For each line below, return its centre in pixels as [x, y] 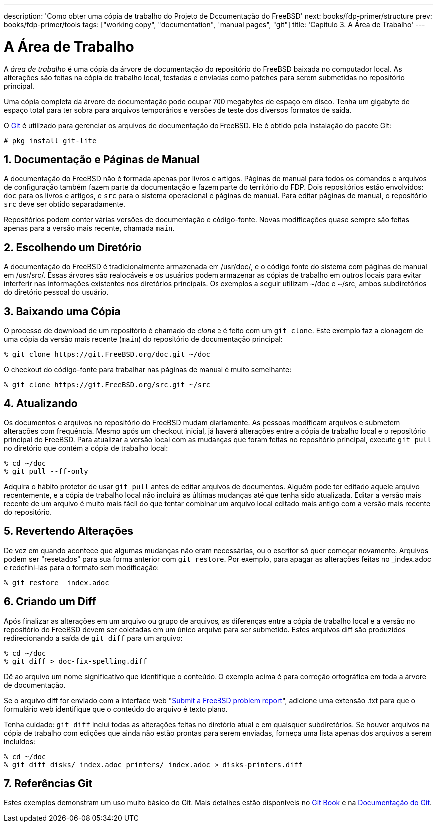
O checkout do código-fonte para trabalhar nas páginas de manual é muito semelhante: [148, 370]
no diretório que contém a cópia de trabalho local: [86, 448]
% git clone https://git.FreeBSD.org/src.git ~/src [107, 385]
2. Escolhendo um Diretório [73, 247]
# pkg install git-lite [50, 141]
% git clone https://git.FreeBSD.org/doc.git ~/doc [107, 354]
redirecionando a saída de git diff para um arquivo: [93, 638]
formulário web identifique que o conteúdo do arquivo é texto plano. [116, 709]
